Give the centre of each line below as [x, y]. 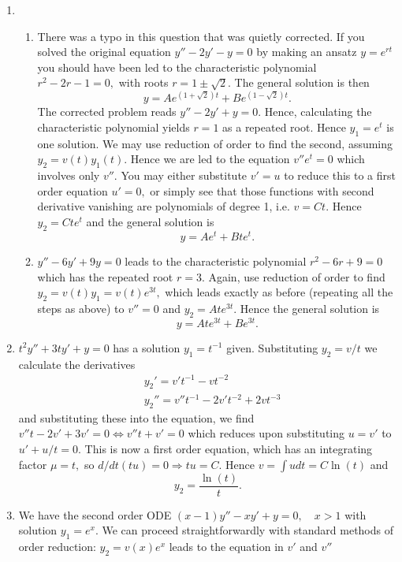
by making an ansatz [307, 52]
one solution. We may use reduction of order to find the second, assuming [215, 143]
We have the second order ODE [95, 514]
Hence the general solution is [310, 308]
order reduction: [57, 547]
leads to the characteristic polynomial [216, 261]
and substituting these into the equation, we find [136, 417]
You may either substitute [184, 175]
